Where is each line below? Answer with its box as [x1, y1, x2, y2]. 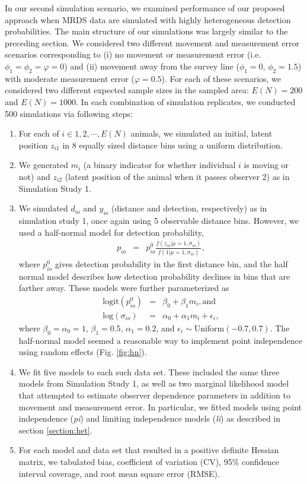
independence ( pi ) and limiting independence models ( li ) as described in [18, 412, 281, 425]
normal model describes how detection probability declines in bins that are [18, 270, 290, 282]
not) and [18, 170, 50, 182]
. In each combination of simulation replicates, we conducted [75, 95, 296, 107]
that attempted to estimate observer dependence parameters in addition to [18, 388, 290, 401]
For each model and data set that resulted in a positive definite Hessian [18, 444, 279, 456]
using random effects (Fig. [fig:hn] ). [18, 346, 147, 358]
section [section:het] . [18, 423, 92, 436]
